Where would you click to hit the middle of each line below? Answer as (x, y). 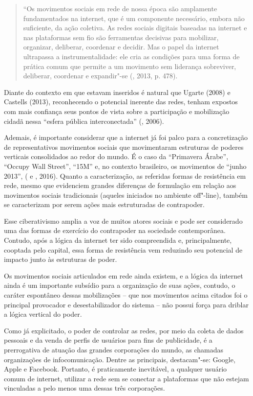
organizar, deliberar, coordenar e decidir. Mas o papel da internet (121, 47)
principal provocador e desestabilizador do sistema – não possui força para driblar (126, 304)
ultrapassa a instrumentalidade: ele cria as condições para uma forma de (131, 56)
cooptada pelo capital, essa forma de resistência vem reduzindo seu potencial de (123, 249)
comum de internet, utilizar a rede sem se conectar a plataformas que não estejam (126, 378)
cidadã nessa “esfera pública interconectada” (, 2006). (84, 121)
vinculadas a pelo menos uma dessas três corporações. (84, 388)
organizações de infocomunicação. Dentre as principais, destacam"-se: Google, (120, 359)
